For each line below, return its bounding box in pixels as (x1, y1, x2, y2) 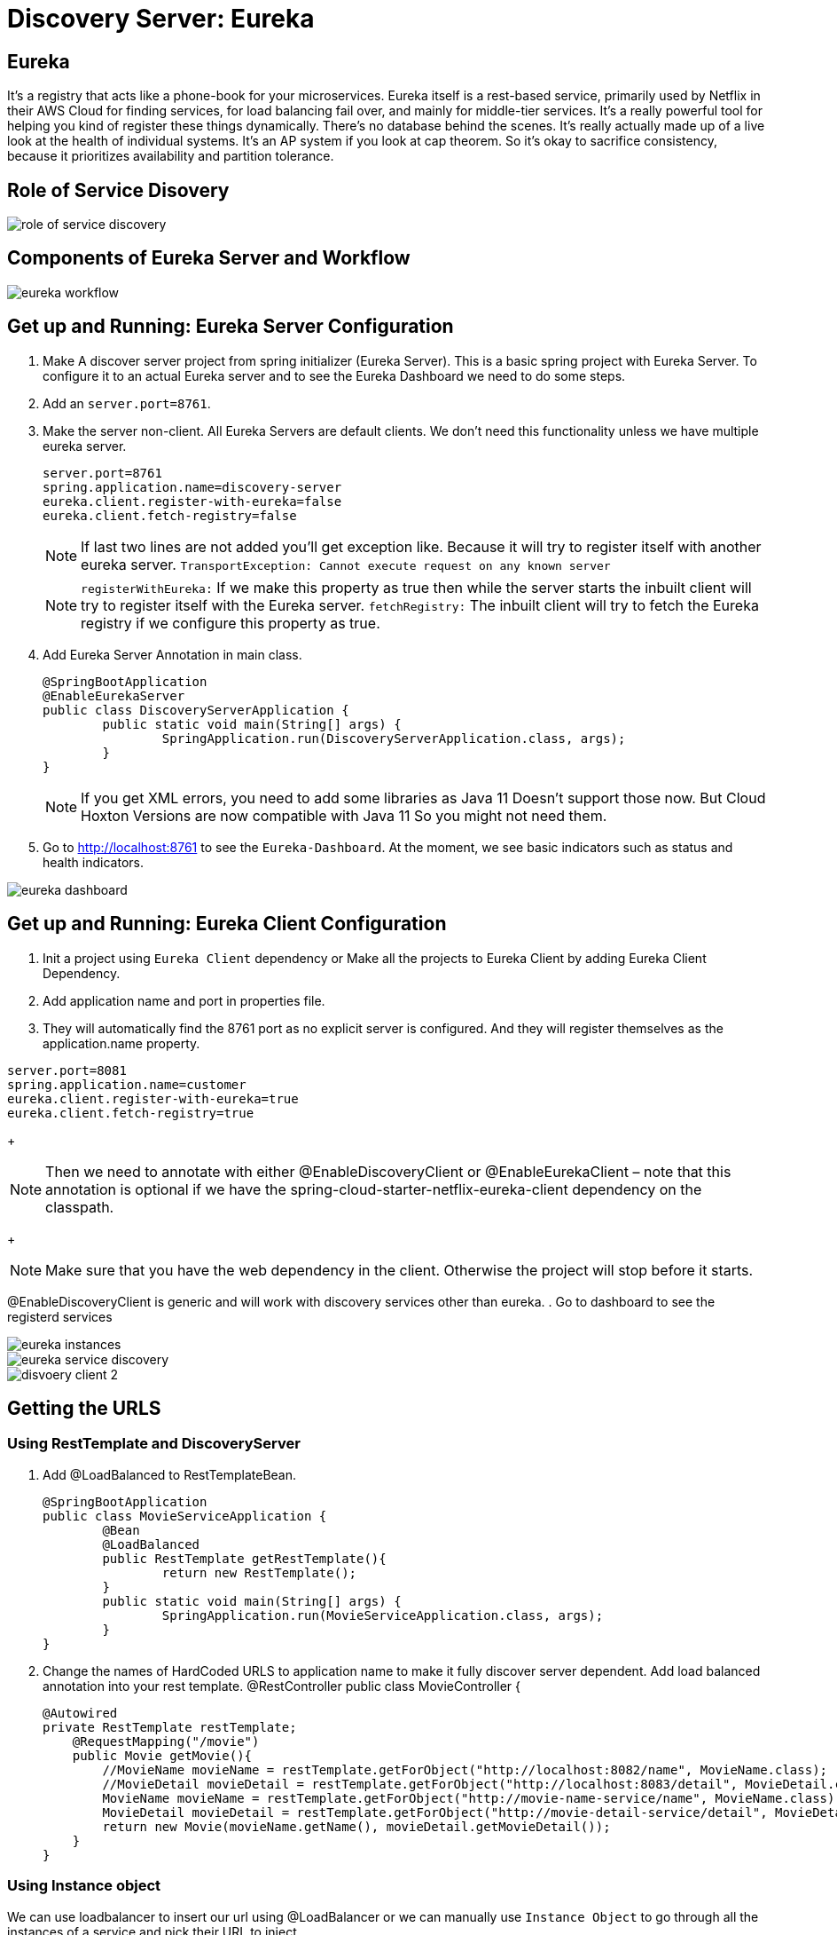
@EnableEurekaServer (43, 688, 185, 703)
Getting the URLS (7, 1396, 161, 1419)
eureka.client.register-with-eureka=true (7, 1091, 299, 1106)
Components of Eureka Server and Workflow (7, 247, 411, 270)
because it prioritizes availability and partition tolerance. (7, 148, 334, 164)
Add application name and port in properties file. (43, 992, 325, 1008)
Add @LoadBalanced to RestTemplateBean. (43, 1466, 297, 1482)
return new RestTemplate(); (161, 1565, 357, 1580)
